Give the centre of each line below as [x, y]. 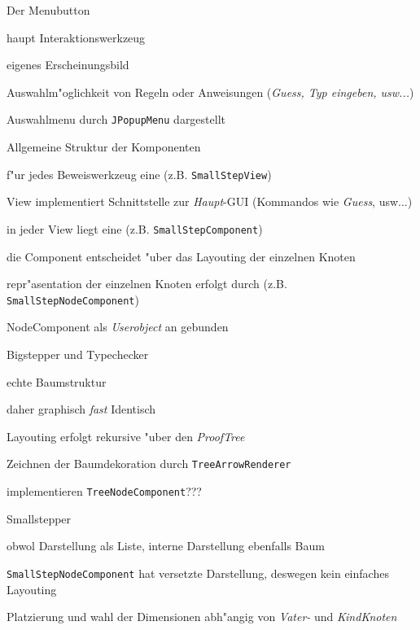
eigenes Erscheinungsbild [68, 65]
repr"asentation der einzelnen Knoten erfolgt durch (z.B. [147, 284]
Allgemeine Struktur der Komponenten [104, 147]
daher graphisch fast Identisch [81, 409]
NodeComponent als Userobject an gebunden [118, 327]
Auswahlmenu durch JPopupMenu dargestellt [116, 119]
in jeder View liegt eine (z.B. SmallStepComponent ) [135, 228]
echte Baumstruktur [57, 381]
